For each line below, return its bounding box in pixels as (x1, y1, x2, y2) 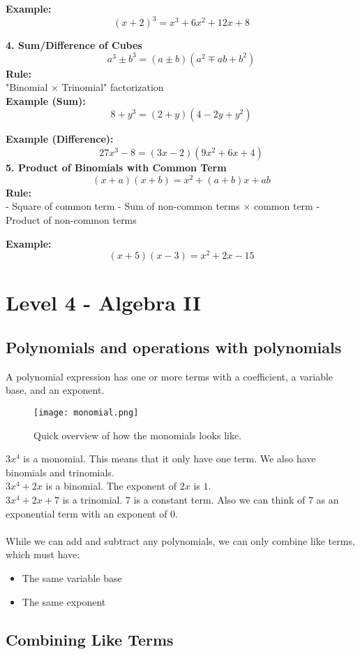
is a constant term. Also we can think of (133, 492, 306, 506)
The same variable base (22, 570, 122, 585)
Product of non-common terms (6, 212, 137, 227)
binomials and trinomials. (6, 464, 114, 479)
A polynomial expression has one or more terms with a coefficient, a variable (6, 369, 333, 383)
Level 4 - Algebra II (6, 288, 201, 317)
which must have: (6, 547, 80, 562)
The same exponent (22, 594, 106, 609)
